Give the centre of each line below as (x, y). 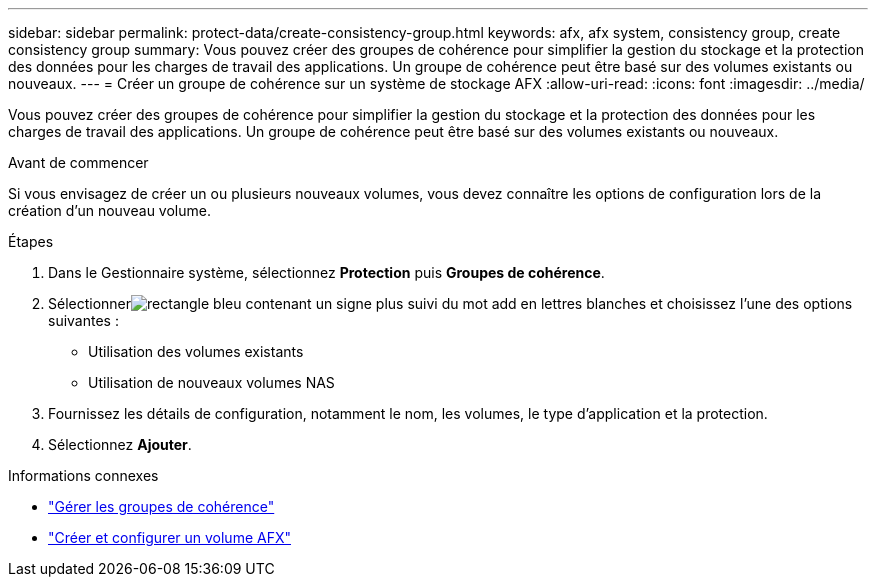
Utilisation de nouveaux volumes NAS (211, 382)
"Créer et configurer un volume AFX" (170, 537)
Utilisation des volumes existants (196, 351)
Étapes (31, 241)
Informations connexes (83, 475)
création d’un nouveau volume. (109, 210)
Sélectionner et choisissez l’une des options (450, 303)
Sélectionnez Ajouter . (120, 444)
